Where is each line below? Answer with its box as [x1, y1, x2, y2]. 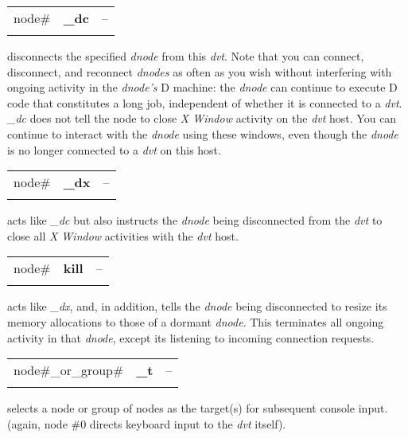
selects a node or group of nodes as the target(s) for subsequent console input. [7, 400, 388, 416]
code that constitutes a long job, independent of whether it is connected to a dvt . [7, 94, 402, 111]
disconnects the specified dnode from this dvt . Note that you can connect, [7, 48, 364, 64]
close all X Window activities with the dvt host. [7, 227, 239, 244]
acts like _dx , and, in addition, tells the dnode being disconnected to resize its [7, 298, 387, 315]
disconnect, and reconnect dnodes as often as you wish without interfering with [7, 63, 392, 80]
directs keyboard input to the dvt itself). [89, 415, 286, 432]
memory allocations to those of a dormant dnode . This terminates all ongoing [7, 313, 384, 330]
